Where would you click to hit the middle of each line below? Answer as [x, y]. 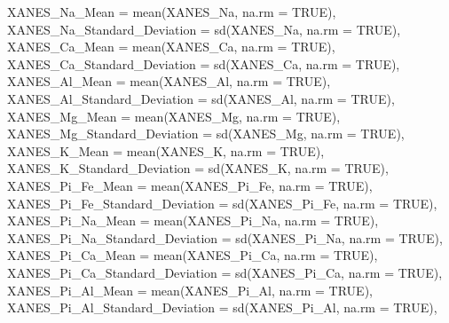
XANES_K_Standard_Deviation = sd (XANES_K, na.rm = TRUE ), [198, 168]
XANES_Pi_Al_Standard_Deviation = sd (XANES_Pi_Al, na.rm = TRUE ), [222, 307]
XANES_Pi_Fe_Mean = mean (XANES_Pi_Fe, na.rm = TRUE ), [190, 185]
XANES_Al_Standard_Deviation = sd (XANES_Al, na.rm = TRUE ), [201, 98]
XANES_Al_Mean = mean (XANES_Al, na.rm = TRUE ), [169, 81]
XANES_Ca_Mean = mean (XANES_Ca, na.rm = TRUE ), [171, 47]
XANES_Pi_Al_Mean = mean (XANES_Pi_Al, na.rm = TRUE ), [190, 290]
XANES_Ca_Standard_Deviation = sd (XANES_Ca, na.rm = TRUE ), [204, 63]
